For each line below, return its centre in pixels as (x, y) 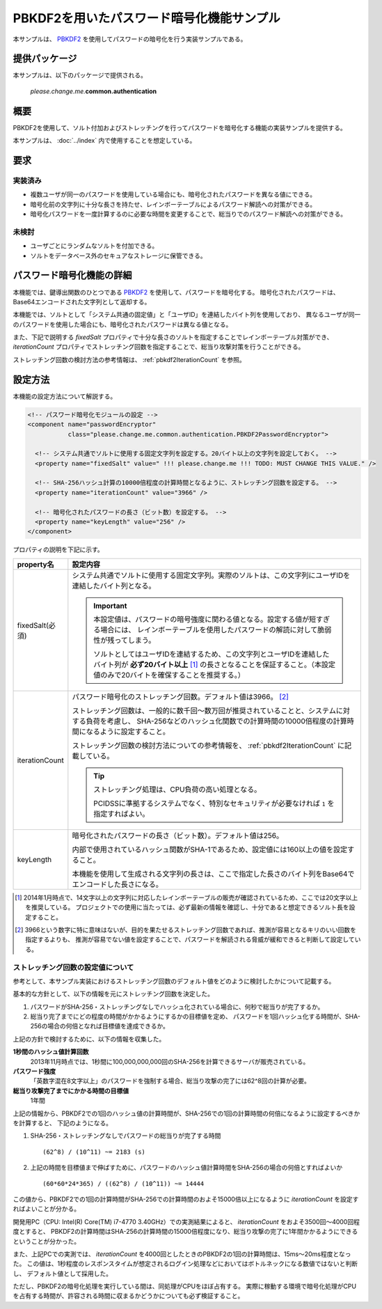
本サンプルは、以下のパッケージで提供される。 (80, 75)
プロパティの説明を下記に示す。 (58, 549)
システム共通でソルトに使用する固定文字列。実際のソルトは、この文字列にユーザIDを (211, 575)
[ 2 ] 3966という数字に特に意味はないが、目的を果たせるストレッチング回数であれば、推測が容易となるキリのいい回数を (186, 930)
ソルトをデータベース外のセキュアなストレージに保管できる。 (118, 256)
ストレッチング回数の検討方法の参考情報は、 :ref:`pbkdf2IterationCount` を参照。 (129, 359)
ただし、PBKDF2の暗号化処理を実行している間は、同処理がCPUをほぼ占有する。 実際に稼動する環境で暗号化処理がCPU (185, 1286)
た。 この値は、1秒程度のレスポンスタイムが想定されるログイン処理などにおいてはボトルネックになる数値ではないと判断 (185, 1264)
